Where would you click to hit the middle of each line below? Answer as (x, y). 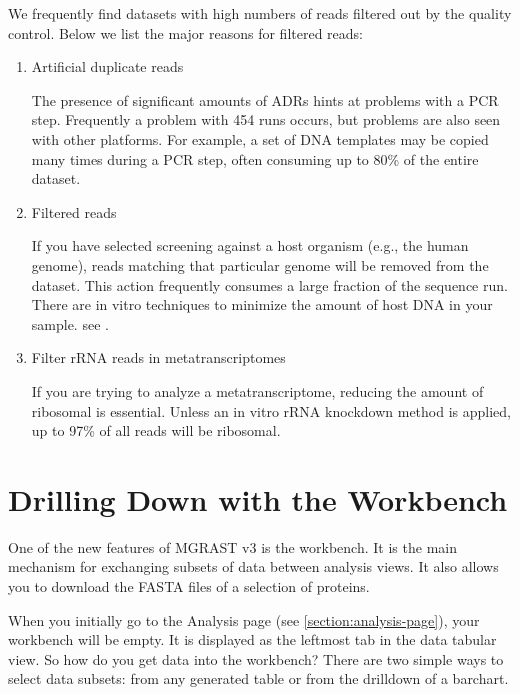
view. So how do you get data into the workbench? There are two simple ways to (256, 658)
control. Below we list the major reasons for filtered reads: (185, 32)
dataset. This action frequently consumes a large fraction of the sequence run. (269, 284)
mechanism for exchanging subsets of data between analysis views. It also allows (253, 566)
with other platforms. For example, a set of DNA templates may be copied (260, 138)
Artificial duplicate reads (107, 66)
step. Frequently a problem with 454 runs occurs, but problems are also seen (266, 119)
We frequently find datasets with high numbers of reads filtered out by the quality (260, 13)
